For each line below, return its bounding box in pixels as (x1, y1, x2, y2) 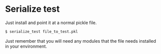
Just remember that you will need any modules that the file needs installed (5, 38, 157, 44)
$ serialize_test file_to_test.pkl (5, 29, 78, 34)
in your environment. (5, 43, 47, 49)
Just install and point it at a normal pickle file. (5, 20, 97, 26)
